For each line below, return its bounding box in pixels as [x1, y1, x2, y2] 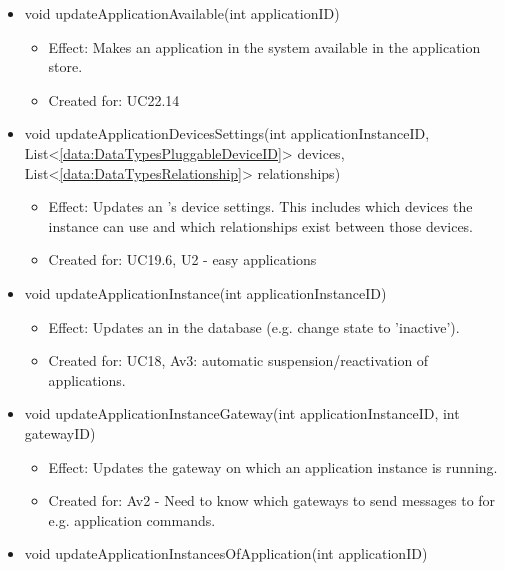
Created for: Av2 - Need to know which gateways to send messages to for [48, 490, 496, 511]
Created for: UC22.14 [48, 89, 180, 110]
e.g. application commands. [48, 509, 216, 530]
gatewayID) [24, 422, 96, 443]
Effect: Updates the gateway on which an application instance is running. [48, 456, 498, 477]
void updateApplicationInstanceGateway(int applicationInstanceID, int [24, 403, 460, 424]
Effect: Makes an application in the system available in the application [48, 36, 481, 57]
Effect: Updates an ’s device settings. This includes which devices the [48, 196, 473, 217]
